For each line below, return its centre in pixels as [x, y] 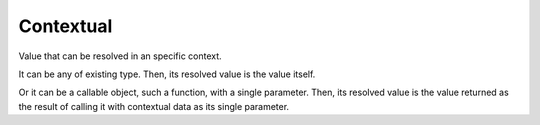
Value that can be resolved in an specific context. [120, 56]
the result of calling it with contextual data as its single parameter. [154, 106]
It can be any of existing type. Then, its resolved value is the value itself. [167, 74]
